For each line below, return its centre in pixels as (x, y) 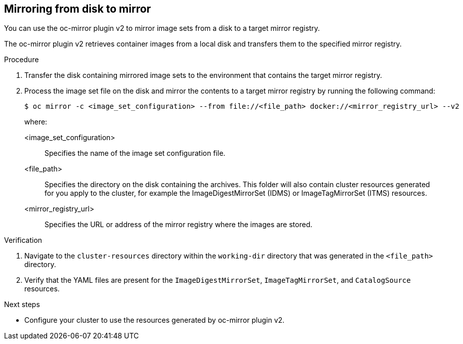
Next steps (22, 305)
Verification (23, 240)
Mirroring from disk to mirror (78, 9)
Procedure (22, 60)
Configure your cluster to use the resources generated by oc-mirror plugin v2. (155, 320)
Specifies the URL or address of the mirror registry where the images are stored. (179, 225)
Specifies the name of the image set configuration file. (135, 153)
